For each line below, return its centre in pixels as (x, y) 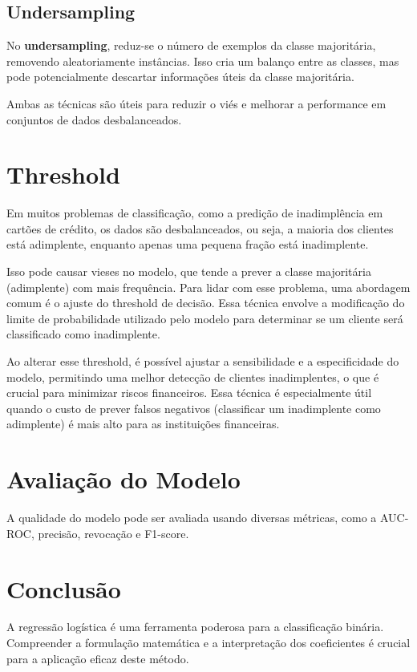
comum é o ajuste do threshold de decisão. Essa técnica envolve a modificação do (206, 303)
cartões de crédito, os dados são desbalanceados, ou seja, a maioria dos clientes (200, 228)
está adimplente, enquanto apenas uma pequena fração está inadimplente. (188, 244)
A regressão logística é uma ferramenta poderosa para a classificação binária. (195, 627)
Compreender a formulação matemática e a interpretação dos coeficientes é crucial (208, 643)
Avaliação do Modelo (123, 479)
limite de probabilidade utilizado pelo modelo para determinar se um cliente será (205, 318)
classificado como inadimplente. (83, 334)
